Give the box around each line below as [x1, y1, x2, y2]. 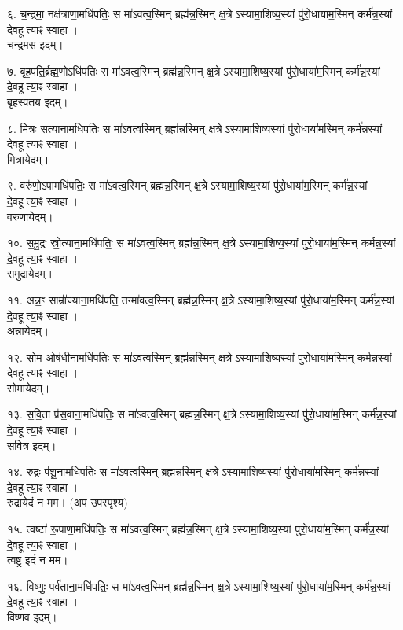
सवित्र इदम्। [7, 437, 57, 453]
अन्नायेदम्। [7, 322, 49, 339]
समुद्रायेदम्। [7, 265, 53, 282]
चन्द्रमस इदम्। [7, 36, 64, 53]
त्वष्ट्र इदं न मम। [7, 551, 68, 568]
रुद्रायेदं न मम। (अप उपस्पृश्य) [7, 494, 128, 510]
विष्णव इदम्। [7, 609, 57, 624]
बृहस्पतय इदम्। [7, 93, 68, 109]
